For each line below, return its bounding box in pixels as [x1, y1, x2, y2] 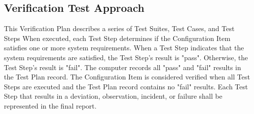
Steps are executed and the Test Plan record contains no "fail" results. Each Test [4, 81, 248, 91]
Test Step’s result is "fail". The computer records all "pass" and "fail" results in [4, 62, 241, 72]
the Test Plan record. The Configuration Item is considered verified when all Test [4, 72, 250, 82]
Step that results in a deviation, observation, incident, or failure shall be [4, 91, 222, 101]
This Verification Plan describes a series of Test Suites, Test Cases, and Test [4, 23, 235, 34]
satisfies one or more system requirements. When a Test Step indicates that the [4, 42, 244, 53]
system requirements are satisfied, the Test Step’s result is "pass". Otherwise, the [4, 52, 248, 62]
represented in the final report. [4, 100, 97, 111]
